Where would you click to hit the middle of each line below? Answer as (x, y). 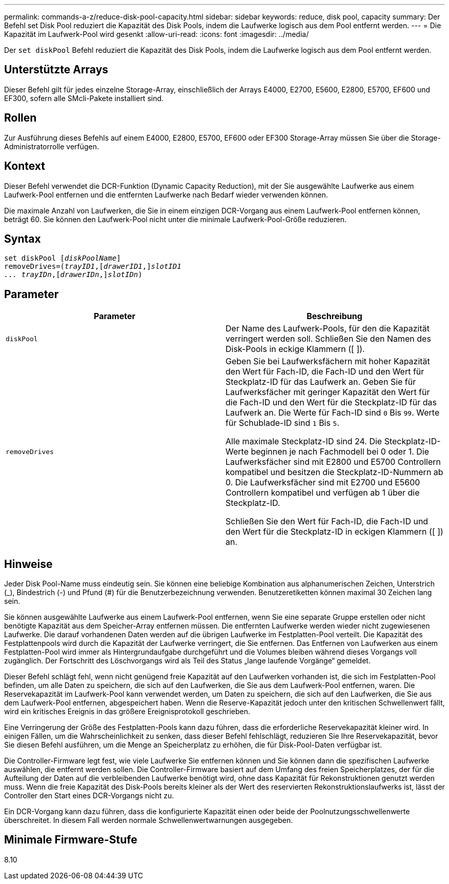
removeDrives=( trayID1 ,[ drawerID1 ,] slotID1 (93, 267)
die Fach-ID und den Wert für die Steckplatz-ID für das (331, 402)
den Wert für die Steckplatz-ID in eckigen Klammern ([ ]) (334, 532)
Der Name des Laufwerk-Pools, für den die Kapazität (328, 329)
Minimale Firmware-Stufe (71, 840)
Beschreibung (334, 316)
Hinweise (28, 564)
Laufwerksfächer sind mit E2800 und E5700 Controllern (333, 462)
